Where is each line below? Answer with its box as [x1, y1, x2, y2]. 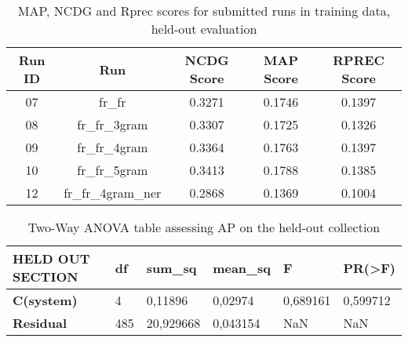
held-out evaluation [151, 20, 257, 38]
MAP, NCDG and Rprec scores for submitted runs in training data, [17, 2, 391, 20]
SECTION [13, 267, 78, 286]
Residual [13, 314, 67, 332]
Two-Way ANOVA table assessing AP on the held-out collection [27, 218, 381, 236]
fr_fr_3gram [77, 115, 148, 133]
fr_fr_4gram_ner [64, 184, 162, 202]
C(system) [13, 291, 78, 309]
